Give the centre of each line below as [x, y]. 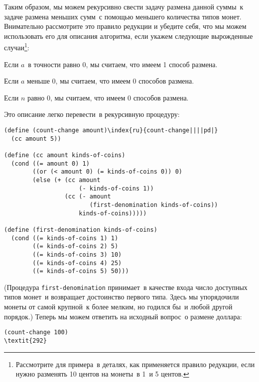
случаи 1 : [17, 47]
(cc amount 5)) [36, 139]
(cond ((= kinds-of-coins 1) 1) [65, 238]
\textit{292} [25, 340]
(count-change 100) [36, 333]
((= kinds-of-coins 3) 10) [77, 254]
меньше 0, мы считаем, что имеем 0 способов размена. [110, 81]
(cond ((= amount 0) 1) [50, 163]
